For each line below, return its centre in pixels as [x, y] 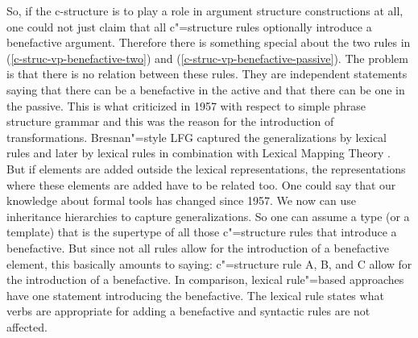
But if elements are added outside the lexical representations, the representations [206, 168]
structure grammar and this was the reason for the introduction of [170, 121]
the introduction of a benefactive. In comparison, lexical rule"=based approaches [205, 280]
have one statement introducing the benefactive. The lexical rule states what [195, 295]
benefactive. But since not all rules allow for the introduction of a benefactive [198, 247]
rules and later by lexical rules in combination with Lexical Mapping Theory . [199, 153]
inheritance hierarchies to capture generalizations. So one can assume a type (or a [208, 216]
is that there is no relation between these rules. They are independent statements [207, 74]
